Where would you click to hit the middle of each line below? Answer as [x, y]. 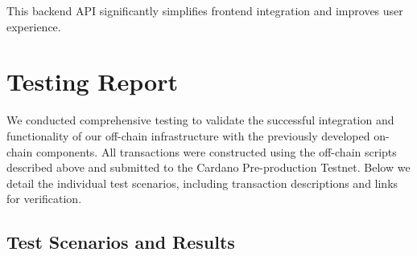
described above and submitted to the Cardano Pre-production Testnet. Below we [208, 167]
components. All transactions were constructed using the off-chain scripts [216, 151]
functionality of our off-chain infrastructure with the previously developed [188, 135]
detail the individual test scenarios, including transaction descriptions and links [202, 183]
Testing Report [92, 81]
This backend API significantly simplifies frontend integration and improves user [205, 10]
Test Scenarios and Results [121, 242]
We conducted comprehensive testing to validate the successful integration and [200, 120]
